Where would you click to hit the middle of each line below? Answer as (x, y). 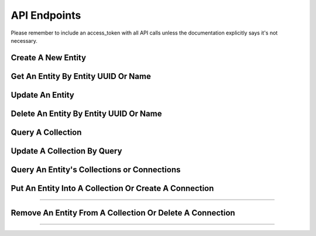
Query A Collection (46, 132)
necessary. (24, 40)
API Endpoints (46, 15)
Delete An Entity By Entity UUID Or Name (86, 113)
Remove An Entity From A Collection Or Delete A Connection (123, 213)
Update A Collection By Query (66, 151)
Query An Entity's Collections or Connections (96, 170)
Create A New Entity (49, 58)
